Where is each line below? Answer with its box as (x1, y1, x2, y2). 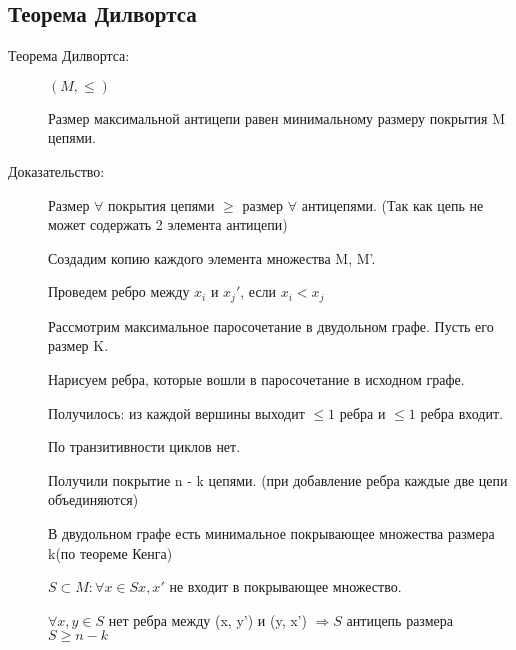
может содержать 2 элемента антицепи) (48, 214, 288, 235)
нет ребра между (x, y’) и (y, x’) (108, 609, 307, 630)
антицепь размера (346, 609, 453, 630)
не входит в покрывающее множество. (169, 576, 402, 597)
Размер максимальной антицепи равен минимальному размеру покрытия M (48, 107, 506, 128)
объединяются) (48, 489, 139, 510)
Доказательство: (8, 160, 105, 181)
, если (240, 281, 277, 302)
